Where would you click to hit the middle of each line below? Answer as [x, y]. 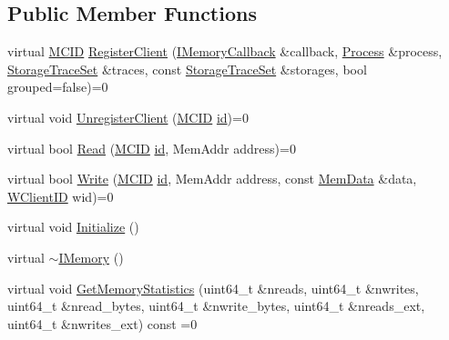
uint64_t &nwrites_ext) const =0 [102, 323]
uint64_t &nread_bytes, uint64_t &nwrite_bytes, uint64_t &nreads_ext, [216, 306]
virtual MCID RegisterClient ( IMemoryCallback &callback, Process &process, [225, 51]
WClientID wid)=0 [61, 196]
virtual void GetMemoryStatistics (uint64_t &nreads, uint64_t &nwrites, [213, 288]
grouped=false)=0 [58, 87]
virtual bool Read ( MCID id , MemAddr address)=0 [152, 148]
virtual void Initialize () [73, 227]
